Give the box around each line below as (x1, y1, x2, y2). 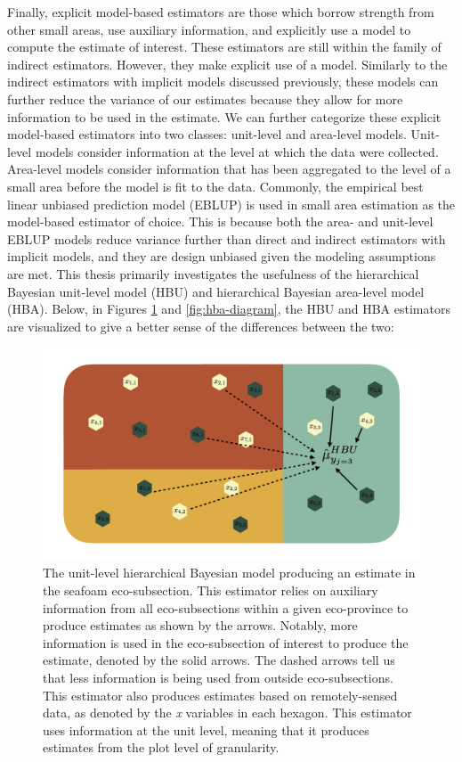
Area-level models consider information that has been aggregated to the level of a (7, 160, 451, 178)
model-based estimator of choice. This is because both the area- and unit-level (7, 212, 434, 231)
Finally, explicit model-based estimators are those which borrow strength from (7, 3, 434, 20)
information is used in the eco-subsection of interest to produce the (43, 633, 409, 651)
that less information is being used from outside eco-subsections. (43, 668, 393, 686)
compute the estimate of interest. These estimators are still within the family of (7, 37, 442, 56)
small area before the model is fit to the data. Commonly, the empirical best (7, 176, 424, 195)
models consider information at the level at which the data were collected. (35, 142, 439, 160)
